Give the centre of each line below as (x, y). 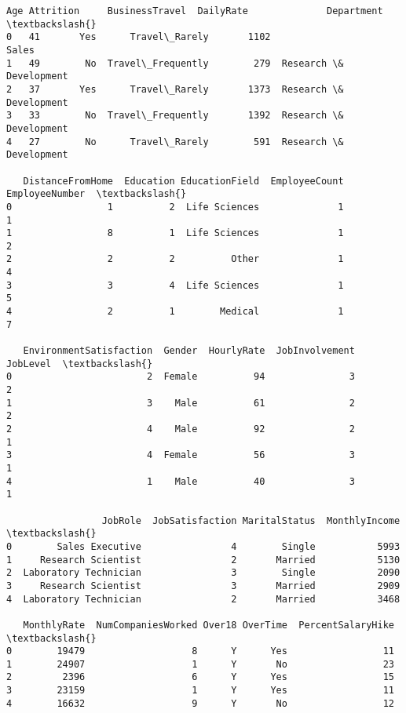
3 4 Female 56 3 (181, 455)
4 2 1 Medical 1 (175, 312)
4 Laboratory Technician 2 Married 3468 (203, 599)
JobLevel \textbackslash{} (80, 364)
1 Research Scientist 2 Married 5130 (203, 560)
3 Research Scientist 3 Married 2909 (203, 586)
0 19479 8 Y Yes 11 (200, 651)
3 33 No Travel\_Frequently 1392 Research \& (175, 116)
